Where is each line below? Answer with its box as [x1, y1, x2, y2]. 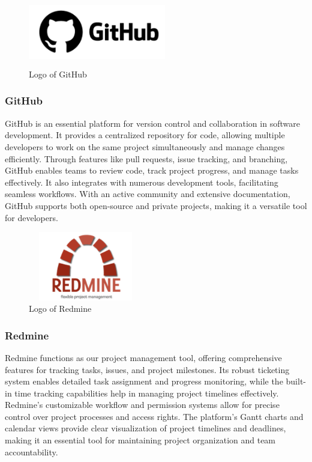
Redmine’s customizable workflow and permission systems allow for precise [5, 398, 280, 411]
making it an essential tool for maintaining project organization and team [5, 434, 276, 446]
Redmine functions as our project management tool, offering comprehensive [5, 351, 282, 363]
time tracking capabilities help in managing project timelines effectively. [14, 386, 279, 399]
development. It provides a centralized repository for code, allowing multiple [5, 129, 285, 141]
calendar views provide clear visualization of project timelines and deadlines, [5, 422, 286, 434]
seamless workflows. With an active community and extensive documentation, [5, 187, 290, 200]
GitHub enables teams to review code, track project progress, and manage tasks [5, 164, 299, 177]
